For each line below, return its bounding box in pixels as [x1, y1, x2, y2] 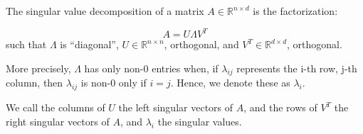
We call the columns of [6, 100, 105, 115]
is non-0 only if [80, 75, 147, 90]
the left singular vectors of [118, 100, 233, 115]
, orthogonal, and [164, 37, 239, 52]
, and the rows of [243, 100, 317, 115]
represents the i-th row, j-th [236, 60, 357, 75]
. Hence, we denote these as [170, 75, 290, 90]
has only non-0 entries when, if [84, 60, 219, 75]
